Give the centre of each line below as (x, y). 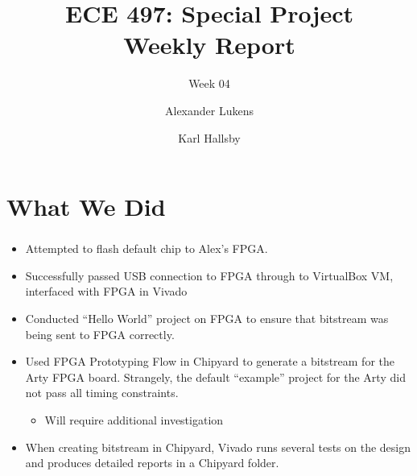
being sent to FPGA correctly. (100, 334)
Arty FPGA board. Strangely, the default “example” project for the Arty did (215, 377)
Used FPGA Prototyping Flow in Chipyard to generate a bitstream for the (210, 361)
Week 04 (209, 83)
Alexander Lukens (209, 110)
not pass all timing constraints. (102, 393)
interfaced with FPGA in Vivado (106, 291)
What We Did (86, 207)
